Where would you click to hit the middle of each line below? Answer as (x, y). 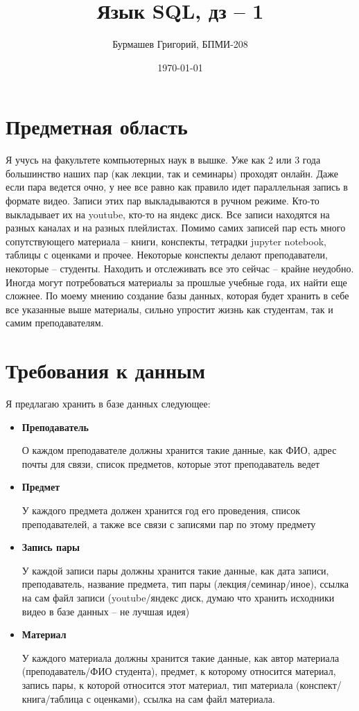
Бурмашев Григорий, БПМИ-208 (180, 44)
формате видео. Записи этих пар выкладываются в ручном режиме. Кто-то (163, 201)
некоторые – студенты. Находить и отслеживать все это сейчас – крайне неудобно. (180, 268)
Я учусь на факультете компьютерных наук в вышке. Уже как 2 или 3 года (163, 160)
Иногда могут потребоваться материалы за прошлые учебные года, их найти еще (176, 282)
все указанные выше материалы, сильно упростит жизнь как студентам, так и (169, 309)
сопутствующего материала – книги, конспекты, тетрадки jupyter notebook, (166, 241)
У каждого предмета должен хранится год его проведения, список (161, 510)
